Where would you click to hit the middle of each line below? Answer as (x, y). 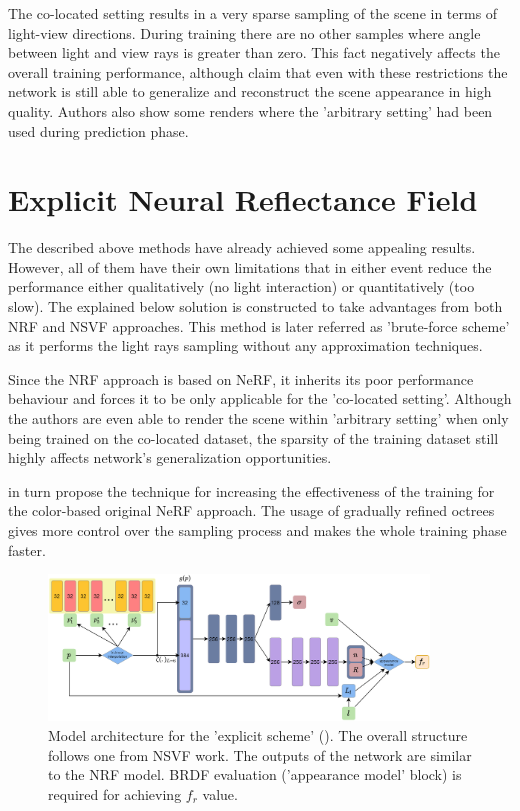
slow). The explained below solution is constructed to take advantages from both (255, 306)
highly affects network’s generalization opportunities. (170, 457)
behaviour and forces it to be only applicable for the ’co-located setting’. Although (260, 398)
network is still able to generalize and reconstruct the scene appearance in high (250, 91)
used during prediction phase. (98, 130)
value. (220, 793)
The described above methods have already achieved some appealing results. (242, 247)
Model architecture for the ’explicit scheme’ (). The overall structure (258, 734)
